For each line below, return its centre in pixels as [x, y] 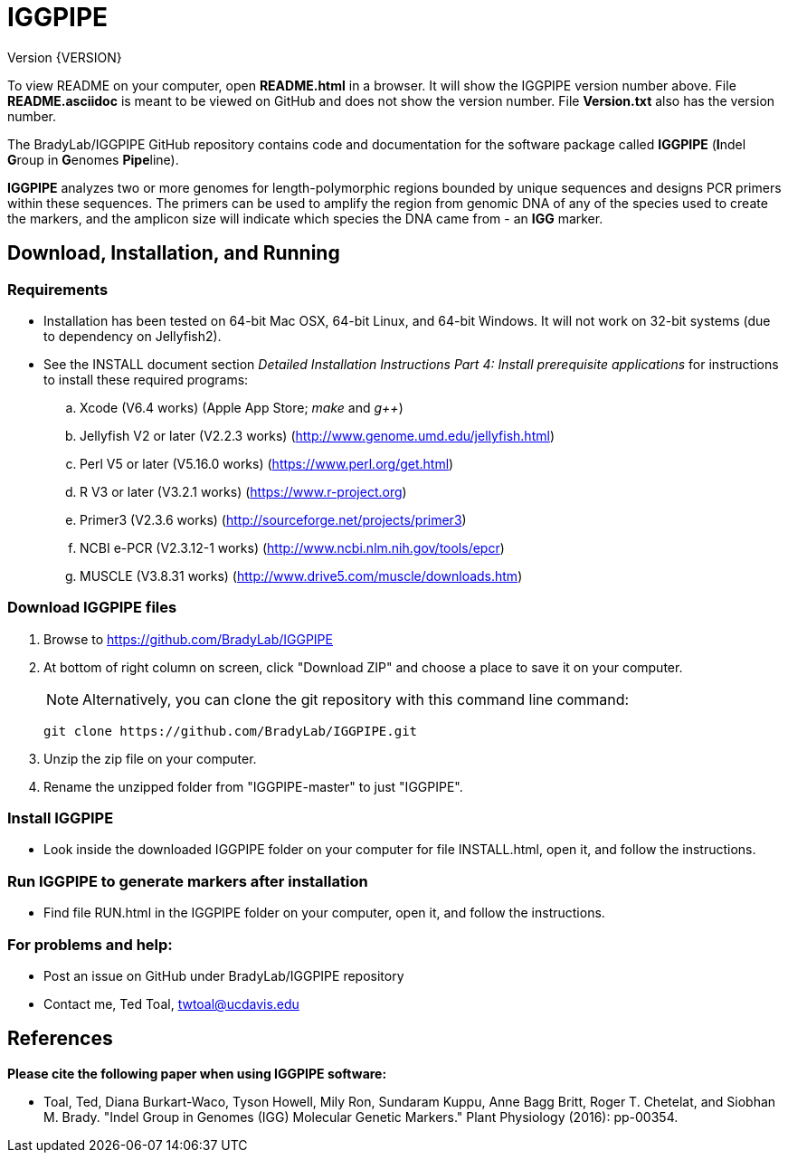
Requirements [58, 289]
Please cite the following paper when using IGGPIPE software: [197, 1073]
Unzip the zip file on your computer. [150, 758]
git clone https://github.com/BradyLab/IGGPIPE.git [231, 731]
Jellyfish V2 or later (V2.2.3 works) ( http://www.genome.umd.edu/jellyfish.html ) [317, 435]
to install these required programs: [146, 379]
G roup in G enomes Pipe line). [93, 159]
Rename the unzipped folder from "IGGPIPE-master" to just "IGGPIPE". [253, 786]
